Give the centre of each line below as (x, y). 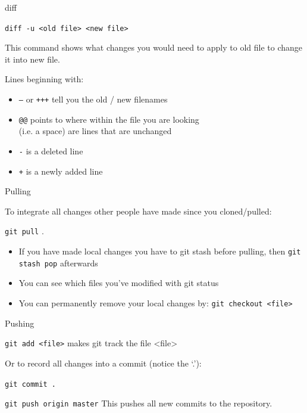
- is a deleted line (51, 150)
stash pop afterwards (58, 263)
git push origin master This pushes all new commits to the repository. (139, 403)
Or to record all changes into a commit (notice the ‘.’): (103, 363)
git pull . (24, 231)
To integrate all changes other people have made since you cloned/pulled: (138, 211)
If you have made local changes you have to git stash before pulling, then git (160, 251)
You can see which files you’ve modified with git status (119, 283)
